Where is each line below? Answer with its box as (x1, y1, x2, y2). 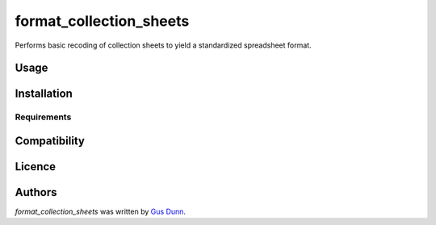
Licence (15, 160, 57, 173)
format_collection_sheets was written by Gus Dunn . (15, 206, 186, 217)
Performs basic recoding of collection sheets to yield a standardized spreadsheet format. (15, 40, 312, 50)
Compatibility (15, 134, 85, 148)
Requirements (15, 111, 72, 123)
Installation (15, 87, 73, 101)
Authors (15, 185, 57, 199)
